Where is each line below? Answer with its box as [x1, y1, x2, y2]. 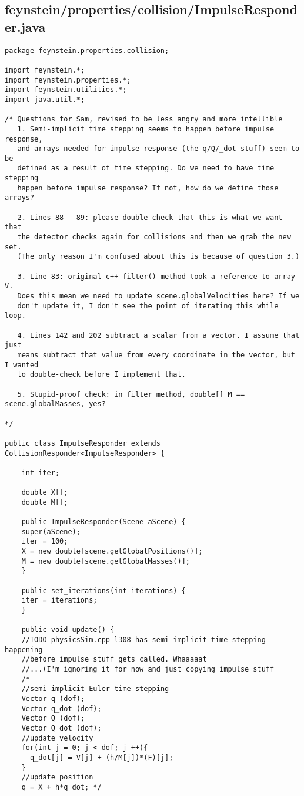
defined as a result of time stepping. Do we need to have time [17, 164, 275, 173]
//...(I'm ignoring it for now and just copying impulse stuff [21, 665, 275, 673]
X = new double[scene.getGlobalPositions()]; [21, 547, 203, 556]
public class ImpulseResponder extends [5, 439, 161, 448]
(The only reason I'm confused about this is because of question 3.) [17, 252, 300, 261]
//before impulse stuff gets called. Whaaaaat [21, 655, 207, 664]
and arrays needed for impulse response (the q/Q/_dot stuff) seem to [17, 144, 300, 153]
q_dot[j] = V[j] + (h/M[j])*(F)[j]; [29, 753, 173, 762]
